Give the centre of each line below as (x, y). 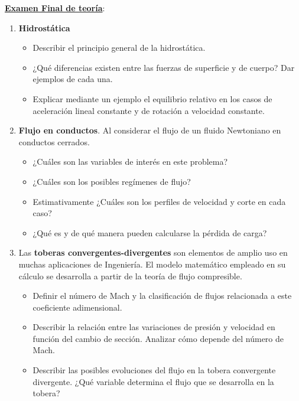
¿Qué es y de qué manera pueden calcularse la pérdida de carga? (150, 232)
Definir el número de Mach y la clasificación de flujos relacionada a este (162, 296)
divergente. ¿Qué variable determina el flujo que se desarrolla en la (153, 381)
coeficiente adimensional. (77, 307)
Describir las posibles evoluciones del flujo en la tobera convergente (154, 370)
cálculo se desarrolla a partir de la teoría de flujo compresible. (130, 276)
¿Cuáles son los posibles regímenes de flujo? (112, 181)
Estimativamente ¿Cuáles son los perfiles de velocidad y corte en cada (159, 201)
